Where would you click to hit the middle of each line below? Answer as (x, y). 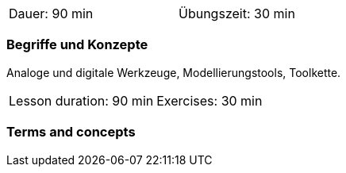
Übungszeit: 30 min (237, 13)
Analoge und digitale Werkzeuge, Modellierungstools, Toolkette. (174, 72)
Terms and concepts (71, 132)
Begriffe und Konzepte (77, 45)
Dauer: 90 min (51, 13)
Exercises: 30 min (210, 100)
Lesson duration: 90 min (81, 100)
